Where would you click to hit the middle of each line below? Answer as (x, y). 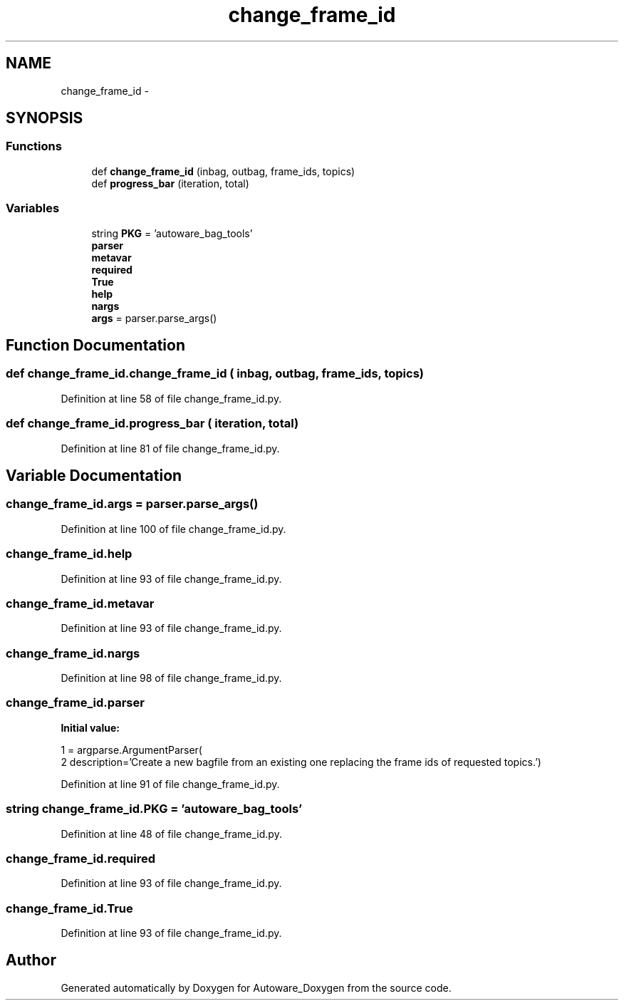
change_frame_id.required (80, 858)
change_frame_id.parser (75, 703)
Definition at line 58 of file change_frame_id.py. (171, 398)
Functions (34, 146)
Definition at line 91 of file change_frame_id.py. (170, 784)
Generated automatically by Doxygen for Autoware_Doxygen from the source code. (256, 987)
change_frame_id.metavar (80, 603)
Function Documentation (95, 345)
